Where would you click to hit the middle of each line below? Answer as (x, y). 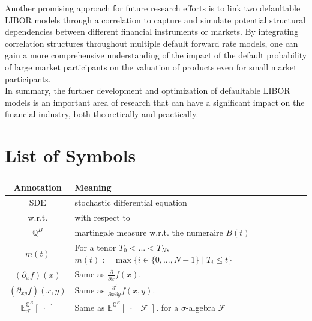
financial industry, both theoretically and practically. (102, 114)
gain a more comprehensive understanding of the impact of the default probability (156, 55)
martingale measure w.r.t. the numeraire (149, 232)
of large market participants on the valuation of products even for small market (151, 66)
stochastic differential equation (131, 202)
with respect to (102, 217)
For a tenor (95, 247)
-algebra (200, 307)
